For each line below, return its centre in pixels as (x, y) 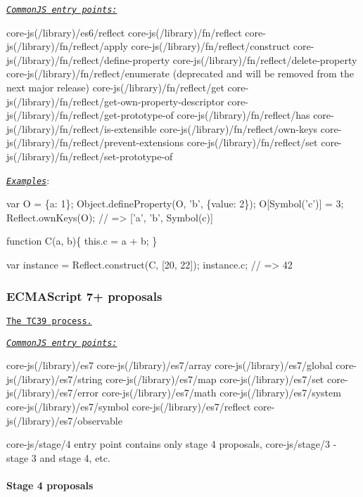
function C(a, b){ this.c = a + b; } (82, 241)
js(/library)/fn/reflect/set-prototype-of (90, 156)
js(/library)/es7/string (55, 379)
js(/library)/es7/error (53, 393)
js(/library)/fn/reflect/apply (67, 46)
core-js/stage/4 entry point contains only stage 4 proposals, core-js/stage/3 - (172, 444)
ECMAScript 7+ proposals (84, 296)
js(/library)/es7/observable (64, 420)
